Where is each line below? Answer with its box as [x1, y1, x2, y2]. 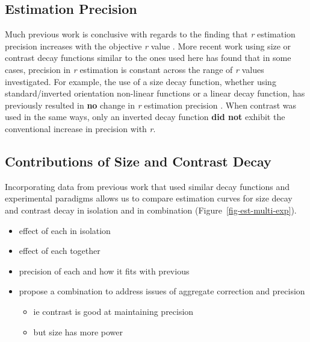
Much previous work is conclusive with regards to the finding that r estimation [5, 28, 296, 40]
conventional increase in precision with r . [5, 122, 156, 135]
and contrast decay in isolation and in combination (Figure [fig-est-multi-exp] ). [5, 203, 297, 216]
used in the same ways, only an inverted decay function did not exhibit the [5, 110, 285, 123]
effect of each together [19, 244, 101, 257]
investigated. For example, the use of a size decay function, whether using [5, 75, 276, 87]
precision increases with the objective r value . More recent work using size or [5, 39, 291, 52]
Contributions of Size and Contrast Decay [5, 151, 271, 170]
